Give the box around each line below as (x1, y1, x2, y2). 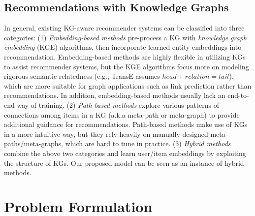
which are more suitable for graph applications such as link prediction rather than (4, 80, 252, 91)
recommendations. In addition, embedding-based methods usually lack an (4, 90, 225, 100)
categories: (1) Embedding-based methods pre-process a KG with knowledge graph (4, 32, 247, 42)
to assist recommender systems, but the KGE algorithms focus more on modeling (4, 61, 249, 71)
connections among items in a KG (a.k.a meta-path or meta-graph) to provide (4, 109, 240, 120)
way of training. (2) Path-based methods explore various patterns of (17, 99, 220, 110)
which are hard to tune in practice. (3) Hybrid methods (65, 138, 231, 149)
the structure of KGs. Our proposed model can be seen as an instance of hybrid (4, 157, 244, 168)
